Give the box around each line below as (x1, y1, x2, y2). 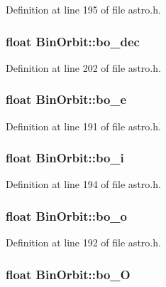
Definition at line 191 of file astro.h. (6, 118, 161, 133)
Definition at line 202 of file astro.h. (6, 60, 161, 75)
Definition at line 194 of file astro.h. (6, 177, 161, 192)
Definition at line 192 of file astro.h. (6, 235, 161, 250)
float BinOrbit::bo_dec (6, 32, 140, 50)
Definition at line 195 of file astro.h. (6, 2, 161, 16)
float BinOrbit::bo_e (6, 90, 127, 108)
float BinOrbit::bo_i (6, 149, 124, 167)
